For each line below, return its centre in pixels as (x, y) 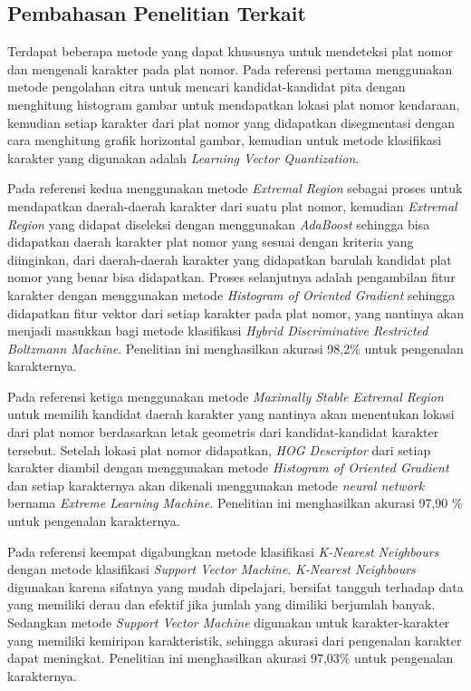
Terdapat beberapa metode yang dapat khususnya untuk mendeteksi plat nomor (230, 51)
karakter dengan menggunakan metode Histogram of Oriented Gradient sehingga (231, 294)
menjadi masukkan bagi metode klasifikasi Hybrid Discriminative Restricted (218, 331)
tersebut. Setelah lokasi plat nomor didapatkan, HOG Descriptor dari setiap (219, 449)
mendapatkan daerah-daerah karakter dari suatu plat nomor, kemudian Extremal (232, 205)
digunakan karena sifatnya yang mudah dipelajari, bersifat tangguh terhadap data (235, 586)
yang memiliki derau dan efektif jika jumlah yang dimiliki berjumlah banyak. (221, 604)
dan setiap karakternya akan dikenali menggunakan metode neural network (216, 485)
